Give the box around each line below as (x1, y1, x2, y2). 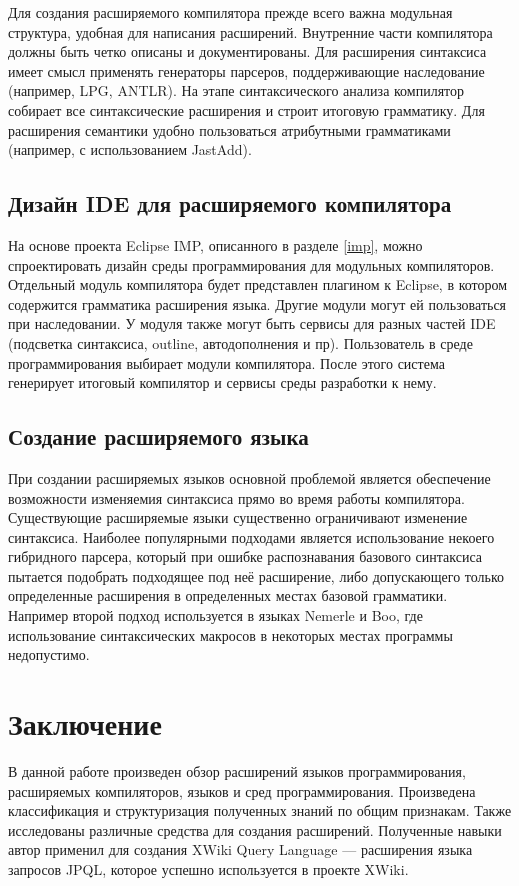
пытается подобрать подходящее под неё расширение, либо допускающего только (8, 565, 505, 586)
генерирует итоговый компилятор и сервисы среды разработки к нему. (8, 372, 437, 393)
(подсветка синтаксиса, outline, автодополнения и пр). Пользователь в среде (8, 332, 473, 353)
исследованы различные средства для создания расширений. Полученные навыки (8, 819, 502, 840)
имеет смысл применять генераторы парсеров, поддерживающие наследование (8, 60, 485, 81)
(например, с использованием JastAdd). (8, 139, 252, 160)
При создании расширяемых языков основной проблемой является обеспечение (8, 467, 491, 488)
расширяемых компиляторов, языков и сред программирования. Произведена (8, 780, 476, 801)
